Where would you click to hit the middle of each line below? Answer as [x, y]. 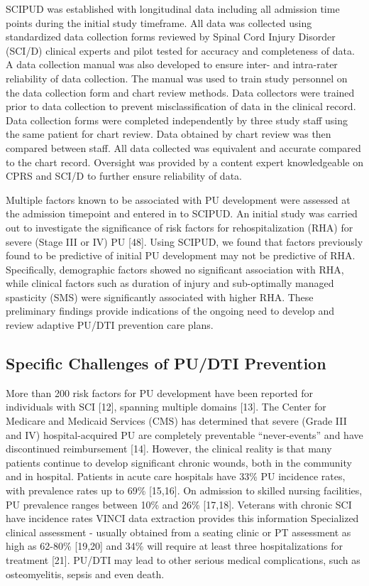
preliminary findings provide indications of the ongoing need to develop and [170, 311]
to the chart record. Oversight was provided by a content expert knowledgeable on [184, 162]
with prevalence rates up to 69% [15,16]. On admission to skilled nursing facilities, [184, 490]
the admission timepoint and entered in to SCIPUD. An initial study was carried [182, 213]
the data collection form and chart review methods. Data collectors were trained [180, 92]
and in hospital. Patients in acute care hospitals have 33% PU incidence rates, [176, 476]
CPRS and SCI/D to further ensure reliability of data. [124, 176]
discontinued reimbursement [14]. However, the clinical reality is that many [169, 449]
